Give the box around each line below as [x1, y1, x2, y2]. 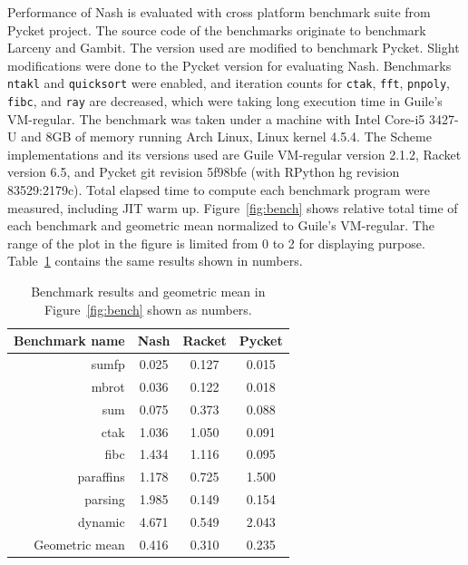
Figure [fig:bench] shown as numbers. [44, 299, 252, 318]
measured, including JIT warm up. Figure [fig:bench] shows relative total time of [7, 198, 458, 217]
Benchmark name [14, 331, 125, 350]
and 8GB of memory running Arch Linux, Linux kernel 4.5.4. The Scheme [21, 127, 432, 146]
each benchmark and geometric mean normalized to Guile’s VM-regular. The [7, 216, 434, 235]
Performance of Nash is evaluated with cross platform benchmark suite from [7, 3, 431, 21]
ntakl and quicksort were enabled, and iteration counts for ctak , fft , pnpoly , [7, 73, 450, 93]
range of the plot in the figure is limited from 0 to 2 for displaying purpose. [7, 233, 425, 252]
